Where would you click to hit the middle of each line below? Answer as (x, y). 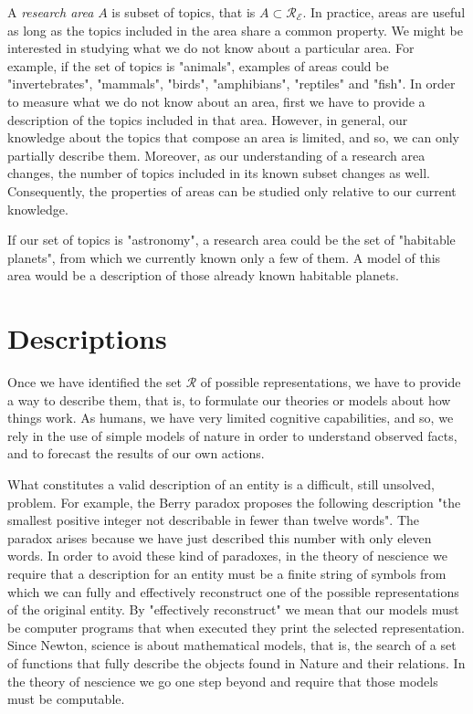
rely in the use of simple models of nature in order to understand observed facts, (232, 435)
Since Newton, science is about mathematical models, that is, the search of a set (232, 645)
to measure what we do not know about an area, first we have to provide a (216, 101)
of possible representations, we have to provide (331, 382)
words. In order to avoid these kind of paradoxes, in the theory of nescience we (227, 556)
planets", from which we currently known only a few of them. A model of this (224, 257)
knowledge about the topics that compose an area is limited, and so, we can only (233, 137)
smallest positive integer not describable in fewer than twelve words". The (214, 520)
